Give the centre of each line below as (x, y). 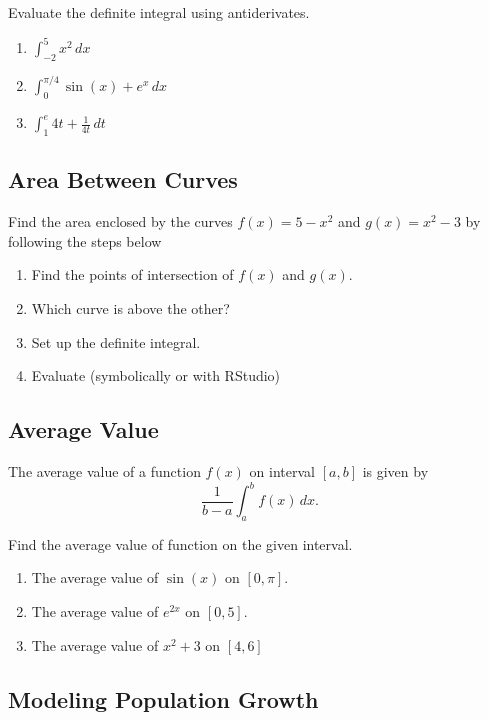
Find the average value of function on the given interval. (180, 543)
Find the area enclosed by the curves (120, 221)
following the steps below (85, 240)
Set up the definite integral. (116, 341)
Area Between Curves (123, 179)
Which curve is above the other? (130, 307)
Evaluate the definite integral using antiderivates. (159, 12)
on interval (282, 470)
